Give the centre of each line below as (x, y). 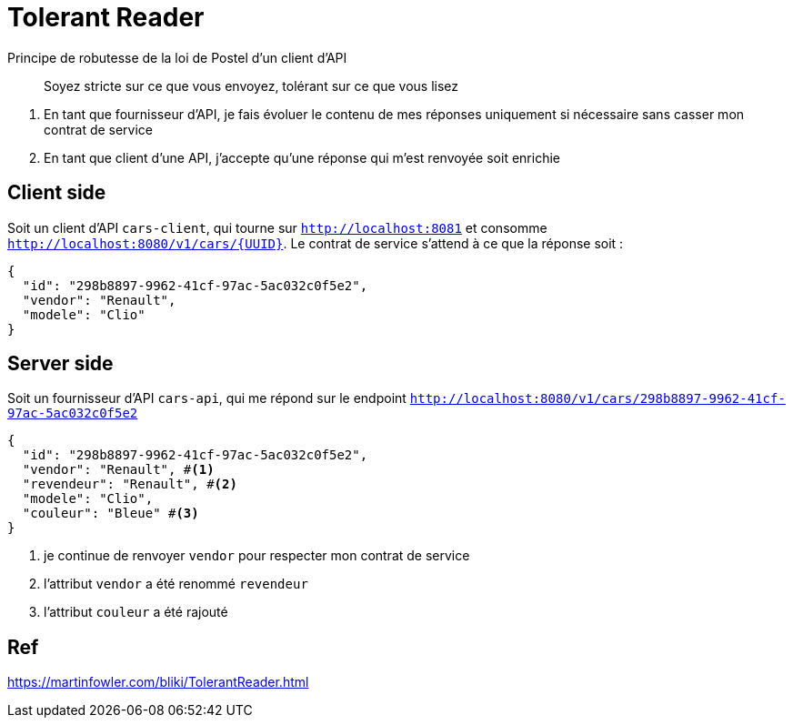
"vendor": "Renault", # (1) (118, 470)
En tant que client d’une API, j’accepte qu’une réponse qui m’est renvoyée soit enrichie (302, 157)
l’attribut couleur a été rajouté (136, 612)
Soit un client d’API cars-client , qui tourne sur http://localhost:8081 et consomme (277, 227)
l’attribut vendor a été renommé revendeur (176, 584)
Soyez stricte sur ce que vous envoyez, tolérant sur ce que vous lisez (251, 86)
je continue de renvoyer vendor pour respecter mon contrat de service (257, 556)
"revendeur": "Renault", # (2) (130, 484)
